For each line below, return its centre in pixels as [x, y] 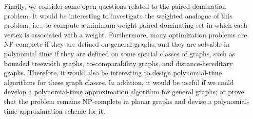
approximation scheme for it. [62, 110]
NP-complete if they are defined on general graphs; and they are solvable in [117, 44]
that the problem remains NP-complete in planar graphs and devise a [108, 101]
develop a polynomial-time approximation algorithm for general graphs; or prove [124, 92]
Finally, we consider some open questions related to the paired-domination [115, 6]
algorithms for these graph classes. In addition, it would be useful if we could [119, 82]
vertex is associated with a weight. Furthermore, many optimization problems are [126, 34]
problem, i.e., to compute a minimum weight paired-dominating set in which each [126, 25]
